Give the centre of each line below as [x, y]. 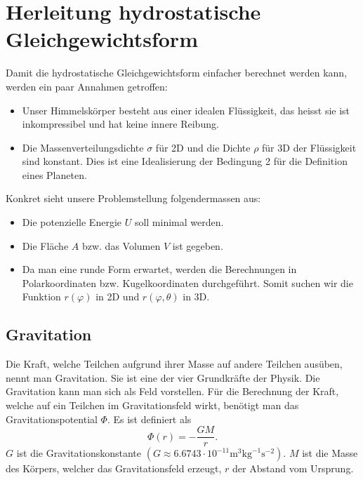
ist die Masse [330, 453]
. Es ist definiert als [149, 419]
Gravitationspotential [52, 419]
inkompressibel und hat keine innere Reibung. [120, 124]
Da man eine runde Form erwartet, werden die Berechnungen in [159, 269]
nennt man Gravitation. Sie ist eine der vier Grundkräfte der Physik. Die [163, 377]
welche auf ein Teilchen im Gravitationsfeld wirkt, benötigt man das [152, 405]
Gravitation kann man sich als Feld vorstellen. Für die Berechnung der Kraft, [172, 391]
